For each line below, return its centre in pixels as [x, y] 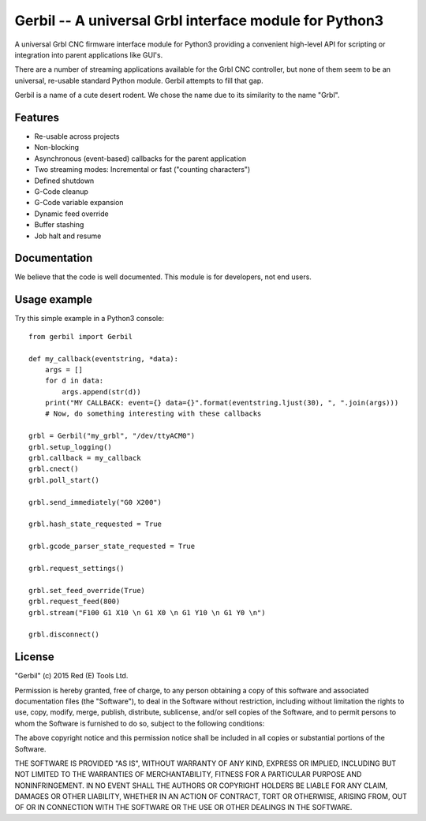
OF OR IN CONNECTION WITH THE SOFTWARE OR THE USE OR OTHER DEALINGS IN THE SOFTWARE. [183, 808]
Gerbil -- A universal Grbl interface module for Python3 [199, 21]
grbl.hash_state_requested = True [95, 524]
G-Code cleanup [61, 191]
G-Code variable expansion [79, 203]
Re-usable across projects [77, 136]
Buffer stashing [59, 225]
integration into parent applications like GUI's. [89, 54]
